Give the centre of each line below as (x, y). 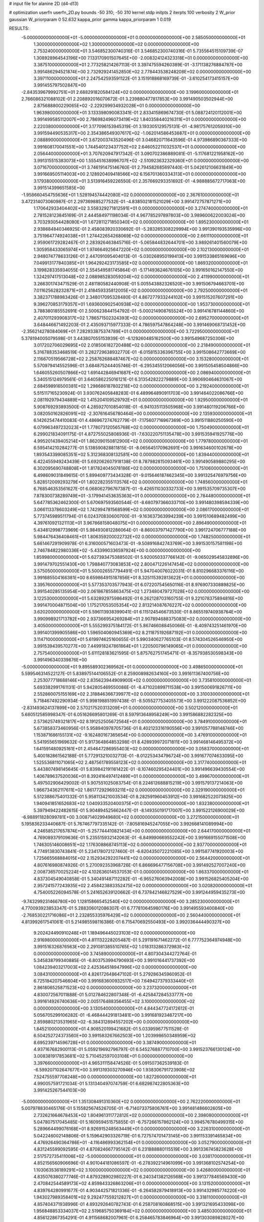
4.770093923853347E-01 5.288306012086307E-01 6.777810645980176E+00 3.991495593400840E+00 (127, 908)
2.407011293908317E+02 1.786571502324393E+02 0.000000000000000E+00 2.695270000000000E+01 (141, 318)
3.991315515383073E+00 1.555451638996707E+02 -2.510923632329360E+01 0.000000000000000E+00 (141, 160)
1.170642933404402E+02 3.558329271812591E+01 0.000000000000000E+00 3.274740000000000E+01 (141, 208)
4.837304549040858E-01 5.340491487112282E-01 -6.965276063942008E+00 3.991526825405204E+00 (141, 879)
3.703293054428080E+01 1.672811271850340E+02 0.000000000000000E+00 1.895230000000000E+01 (141, 222)
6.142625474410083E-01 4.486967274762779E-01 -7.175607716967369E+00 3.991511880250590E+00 (138, 420)
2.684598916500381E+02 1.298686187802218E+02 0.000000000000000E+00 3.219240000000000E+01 (141, 386)
